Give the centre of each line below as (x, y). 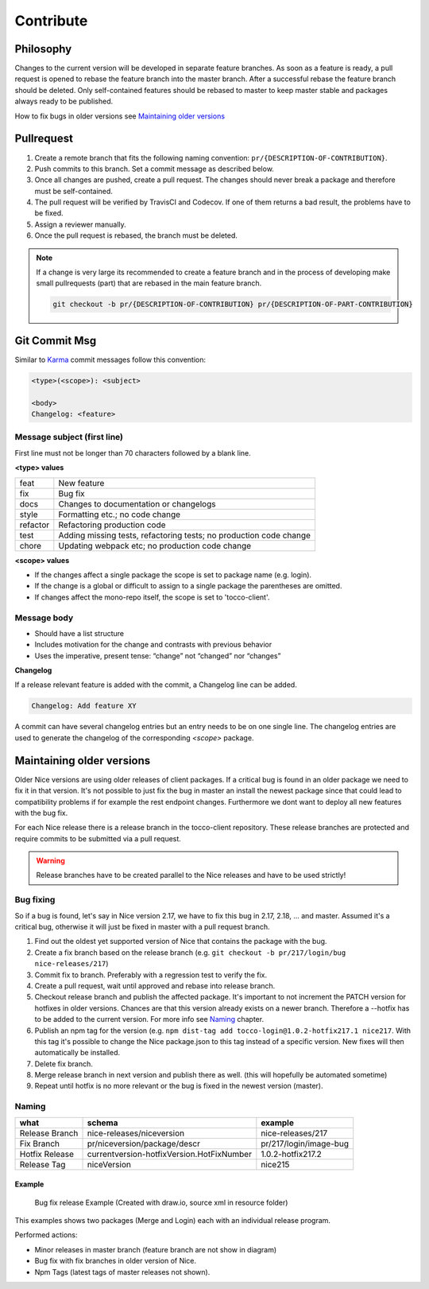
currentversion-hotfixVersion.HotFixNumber (169, 1154)
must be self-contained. (73, 191)
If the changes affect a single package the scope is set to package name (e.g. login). (173, 575)
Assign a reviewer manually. (80, 224)
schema (102, 1123)
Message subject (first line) (69, 437)
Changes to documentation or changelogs (137, 503)
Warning (50, 861)
